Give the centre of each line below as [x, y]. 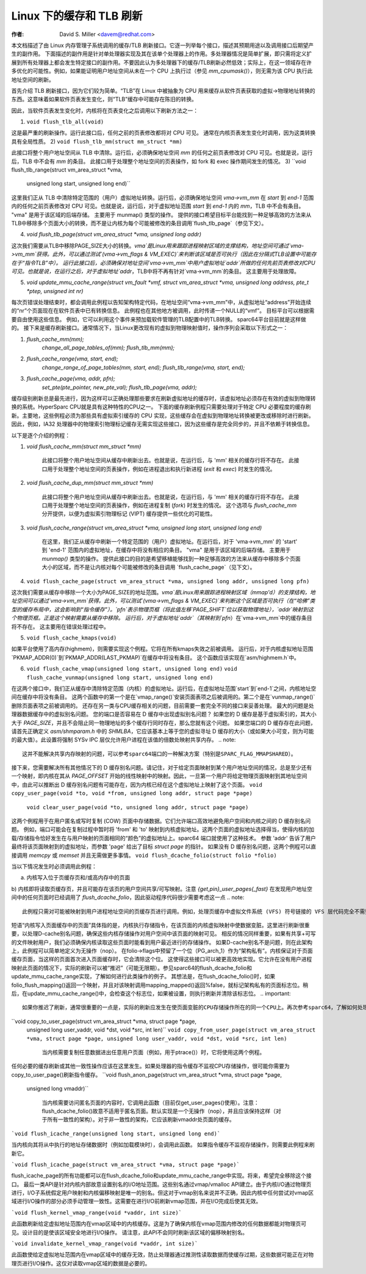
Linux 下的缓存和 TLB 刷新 [77, 16]
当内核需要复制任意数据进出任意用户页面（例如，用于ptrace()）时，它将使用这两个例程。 [153, 1052]
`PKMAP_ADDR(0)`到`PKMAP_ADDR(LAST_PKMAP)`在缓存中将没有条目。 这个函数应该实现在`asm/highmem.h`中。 [156, 657]
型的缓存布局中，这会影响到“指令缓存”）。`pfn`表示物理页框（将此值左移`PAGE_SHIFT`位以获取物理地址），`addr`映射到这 [163, 609]
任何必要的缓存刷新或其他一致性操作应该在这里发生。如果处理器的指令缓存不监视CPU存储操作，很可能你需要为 [150, 1066]
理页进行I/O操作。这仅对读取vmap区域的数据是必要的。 [81, 1263]
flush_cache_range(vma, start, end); [72, 359]
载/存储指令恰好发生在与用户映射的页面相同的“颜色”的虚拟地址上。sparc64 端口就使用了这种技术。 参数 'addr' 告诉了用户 [164, 838]
